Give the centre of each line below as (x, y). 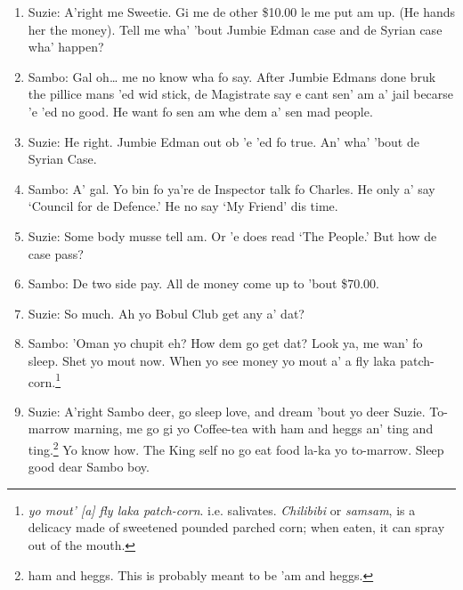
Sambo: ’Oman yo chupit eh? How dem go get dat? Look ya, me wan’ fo (225, 343)
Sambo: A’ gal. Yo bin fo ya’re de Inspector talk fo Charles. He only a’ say (231, 188)
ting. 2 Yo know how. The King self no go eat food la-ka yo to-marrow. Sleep (236, 448)
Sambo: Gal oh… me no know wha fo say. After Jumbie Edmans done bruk (232, 76)
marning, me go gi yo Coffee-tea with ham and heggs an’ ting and (253, 428)
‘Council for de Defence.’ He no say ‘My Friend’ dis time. (183, 206)
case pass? (56, 253)
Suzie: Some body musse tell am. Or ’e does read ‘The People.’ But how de (232, 235)
